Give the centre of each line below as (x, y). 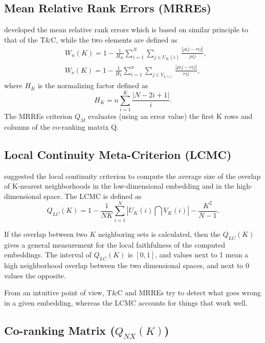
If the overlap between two (46, 234)
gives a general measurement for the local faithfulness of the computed (115, 244)
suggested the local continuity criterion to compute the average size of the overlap (132, 176)
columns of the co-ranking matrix (57, 126)
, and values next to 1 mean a (202, 255)
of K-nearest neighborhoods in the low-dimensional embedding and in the (119, 186)
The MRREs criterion (38, 116)
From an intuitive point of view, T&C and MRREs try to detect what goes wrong (132, 292)
